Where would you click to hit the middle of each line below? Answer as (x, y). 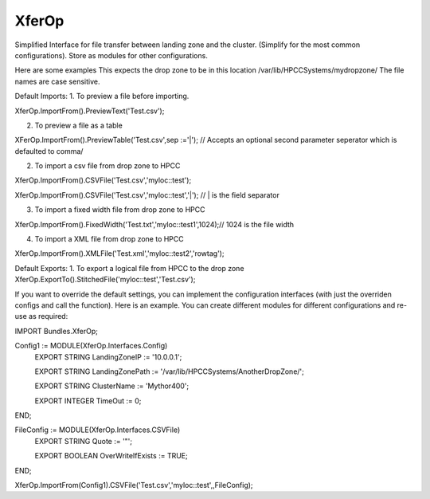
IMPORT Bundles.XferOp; (57, 331)
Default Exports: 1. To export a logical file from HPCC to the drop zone (129, 268)
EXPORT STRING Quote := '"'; (84, 441)
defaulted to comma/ (49, 151)
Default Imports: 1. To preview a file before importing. (102, 96)
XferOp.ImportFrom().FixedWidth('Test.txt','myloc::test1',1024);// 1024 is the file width (154, 224)
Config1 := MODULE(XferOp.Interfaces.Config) (91, 346)
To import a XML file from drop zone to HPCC (109, 239)
